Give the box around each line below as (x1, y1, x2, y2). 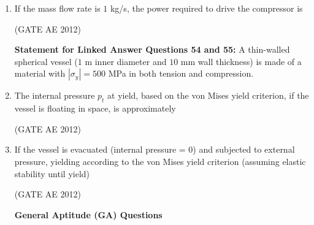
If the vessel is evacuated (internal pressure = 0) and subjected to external (14, 143, 295, 156)
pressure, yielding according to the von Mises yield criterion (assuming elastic (14, 154, 306, 167)
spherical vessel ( (14, 55, 78, 67)
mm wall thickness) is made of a (180, 55, 302, 67)
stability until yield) (14, 167, 90, 180)
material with (14, 67, 66, 80)
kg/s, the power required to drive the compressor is (110, 2, 303, 14)
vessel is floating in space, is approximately (14, 102, 176, 115)
